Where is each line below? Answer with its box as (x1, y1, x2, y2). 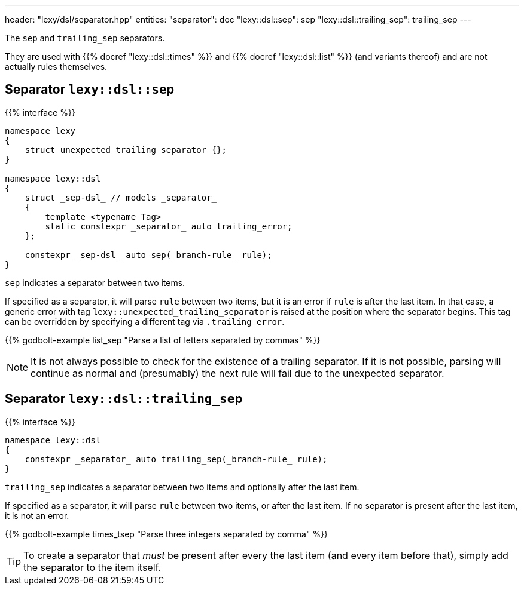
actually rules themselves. (5, 62, 108, 72)
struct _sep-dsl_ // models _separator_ (25, 192, 217, 202)
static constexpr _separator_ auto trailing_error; (45, 221, 293, 231)
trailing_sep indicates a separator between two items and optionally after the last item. (5, 481, 360, 492)
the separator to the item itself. (23, 561, 162, 573)
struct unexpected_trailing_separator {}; (25, 145, 227, 155)
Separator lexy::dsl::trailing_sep (5, 391, 243, 407)
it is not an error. (5, 510, 69, 521)
